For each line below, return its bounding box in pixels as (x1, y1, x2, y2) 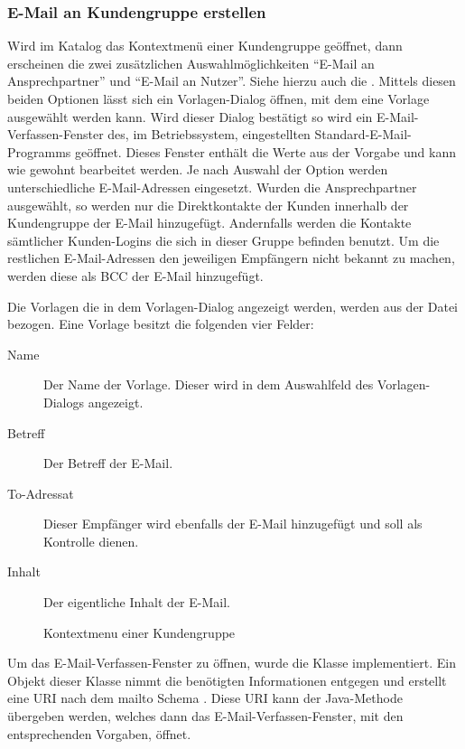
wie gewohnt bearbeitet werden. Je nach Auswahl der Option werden (7, 160, 388, 179)
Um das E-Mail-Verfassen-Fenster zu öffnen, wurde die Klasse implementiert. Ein (7, 653, 457, 672)
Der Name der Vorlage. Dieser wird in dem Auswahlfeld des (43, 375, 374, 394)
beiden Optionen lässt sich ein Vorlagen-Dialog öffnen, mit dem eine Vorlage (7, 89, 430, 108)
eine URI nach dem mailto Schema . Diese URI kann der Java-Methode (7, 688, 403, 707)
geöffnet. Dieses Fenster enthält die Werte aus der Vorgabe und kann (75, 142, 457, 161)
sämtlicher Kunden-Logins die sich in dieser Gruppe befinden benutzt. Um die (7, 230, 440, 249)
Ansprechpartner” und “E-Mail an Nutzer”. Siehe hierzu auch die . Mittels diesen (7, 71, 456, 90)
